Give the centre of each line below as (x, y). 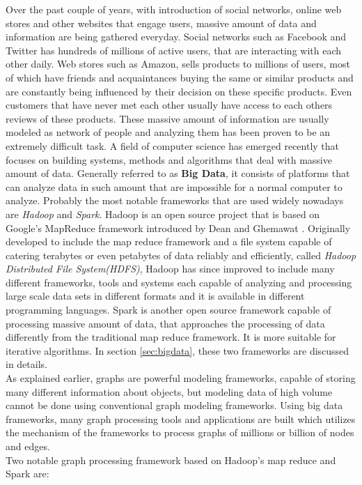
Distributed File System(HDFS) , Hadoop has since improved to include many (170, 269)
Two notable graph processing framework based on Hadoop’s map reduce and (171, 460)
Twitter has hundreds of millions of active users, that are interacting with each (174, 50)
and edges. (28, 446)
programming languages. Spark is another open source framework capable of (168, 310)
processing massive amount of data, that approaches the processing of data (165, 323)
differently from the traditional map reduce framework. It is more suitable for (171, 337)
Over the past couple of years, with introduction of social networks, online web (174, 9)
